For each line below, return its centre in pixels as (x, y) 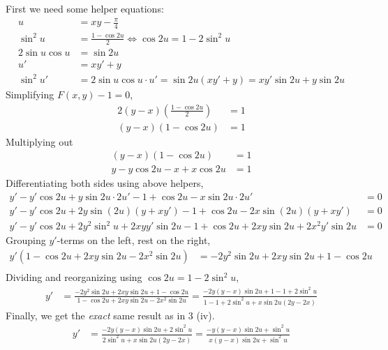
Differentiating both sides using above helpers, (105, 183)
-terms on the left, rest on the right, (134, 240)
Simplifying (30, 94)
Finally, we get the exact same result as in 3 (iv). (110, 315)
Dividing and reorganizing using (74, 277)
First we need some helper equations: (85, 8)
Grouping (26, 240)
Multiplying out (39, 141)
